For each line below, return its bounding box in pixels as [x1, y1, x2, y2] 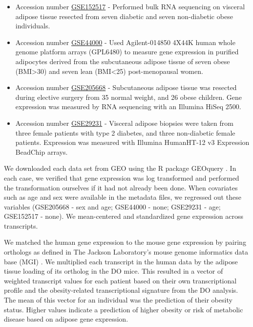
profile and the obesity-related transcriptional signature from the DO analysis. [4, 285, 238, 295]
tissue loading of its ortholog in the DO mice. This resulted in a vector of [4, 266, 223, 276]
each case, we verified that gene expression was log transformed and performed [4, 172, 239, 183]
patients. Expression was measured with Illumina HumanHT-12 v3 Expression [15, 137, 250, 147]
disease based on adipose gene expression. [4, 314, 128, 324]
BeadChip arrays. [15, 146, 68, 157]
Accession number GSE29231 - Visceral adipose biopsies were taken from [15, 117, 233, 128]
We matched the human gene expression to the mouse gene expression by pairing [4, 237, 246, 247]
